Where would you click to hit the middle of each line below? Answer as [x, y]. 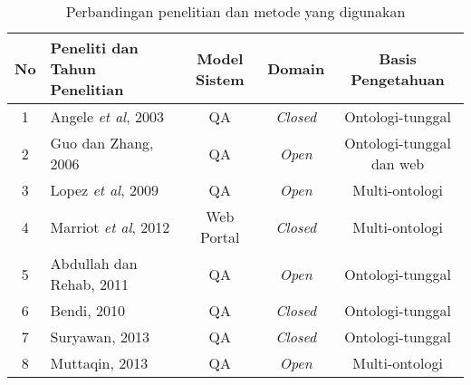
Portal [220, 237]
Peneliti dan [94, 48]
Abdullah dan [94, 263]
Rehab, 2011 [90, 284]
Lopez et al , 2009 [104, 190]
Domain [296, 68]
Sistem [220, 79]
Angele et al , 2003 [107, 116]
